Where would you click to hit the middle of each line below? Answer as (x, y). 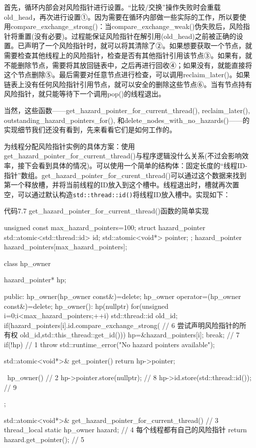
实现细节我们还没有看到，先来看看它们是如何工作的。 (90, 130)
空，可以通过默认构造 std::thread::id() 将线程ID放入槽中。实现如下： (117, 194)
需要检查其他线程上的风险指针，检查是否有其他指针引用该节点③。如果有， (125, 55)
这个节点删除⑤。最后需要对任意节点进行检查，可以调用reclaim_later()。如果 (127, 75)
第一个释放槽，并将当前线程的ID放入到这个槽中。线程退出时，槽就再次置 (122, 185)
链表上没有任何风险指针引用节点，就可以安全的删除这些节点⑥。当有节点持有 (128, 84)
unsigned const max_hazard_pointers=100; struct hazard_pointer (105, 227)
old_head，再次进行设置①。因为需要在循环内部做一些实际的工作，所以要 (122, 16)
